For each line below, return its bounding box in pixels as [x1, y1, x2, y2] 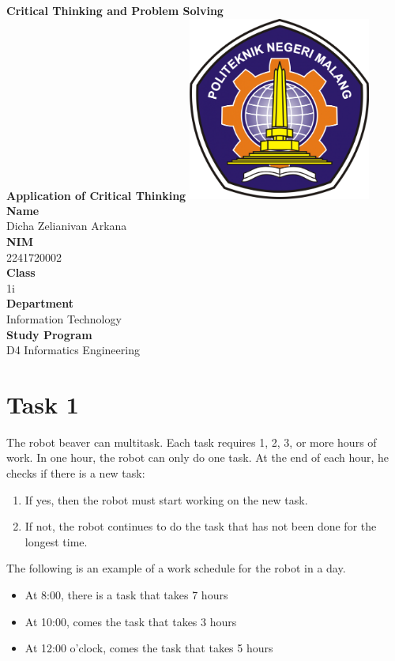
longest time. [24, 533, 88, 550]
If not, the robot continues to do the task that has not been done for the [24, 518, 377, 534]
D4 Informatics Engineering [6, 342, 140, 358]
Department [6, 295, 73, 312]
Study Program [6, 326, 92, 342]
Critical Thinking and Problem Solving [6, 2, 224, 18]
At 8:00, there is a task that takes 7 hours [24, 587, 228, 603]
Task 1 [6, 387, 79, 420]
